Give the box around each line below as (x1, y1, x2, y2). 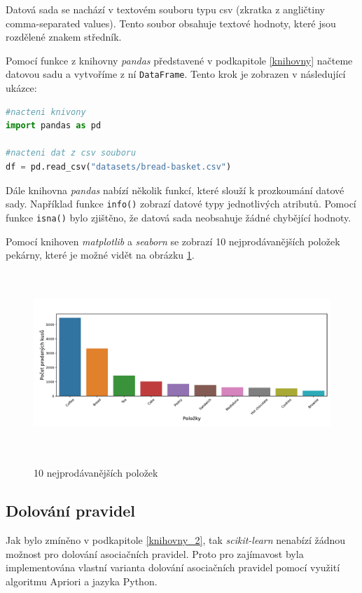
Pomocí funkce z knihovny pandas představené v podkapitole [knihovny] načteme (6, 53, 353, 67)
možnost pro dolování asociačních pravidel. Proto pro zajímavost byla (6, 546, 304, 561)
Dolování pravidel (6, 500, 136, 522)
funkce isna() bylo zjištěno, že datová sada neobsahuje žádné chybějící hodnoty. (6, 210, 351, 224)
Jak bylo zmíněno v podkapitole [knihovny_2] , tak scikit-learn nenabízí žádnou (6, 533, 346, 547)
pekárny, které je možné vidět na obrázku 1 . (6, 247, 195, 262)
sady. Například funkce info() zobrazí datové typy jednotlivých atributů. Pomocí (6, 196, 356, 211)
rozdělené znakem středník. (6, 29, 122, 44)
